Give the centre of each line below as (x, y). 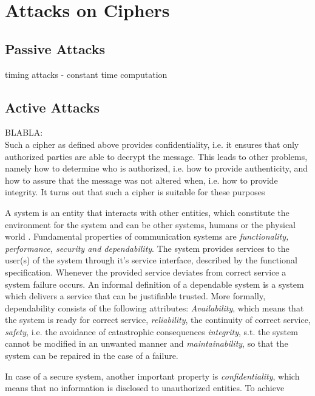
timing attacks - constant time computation (86, 74)
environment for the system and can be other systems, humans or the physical (150, 224)
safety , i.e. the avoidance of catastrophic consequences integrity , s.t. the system (151, 331)
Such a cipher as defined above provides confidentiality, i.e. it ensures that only (152, 144)
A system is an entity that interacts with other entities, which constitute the (147, 212)
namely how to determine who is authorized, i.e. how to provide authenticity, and (157, 168)
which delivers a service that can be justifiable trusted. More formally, (135, 296)
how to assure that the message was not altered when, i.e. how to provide (141, 180)
